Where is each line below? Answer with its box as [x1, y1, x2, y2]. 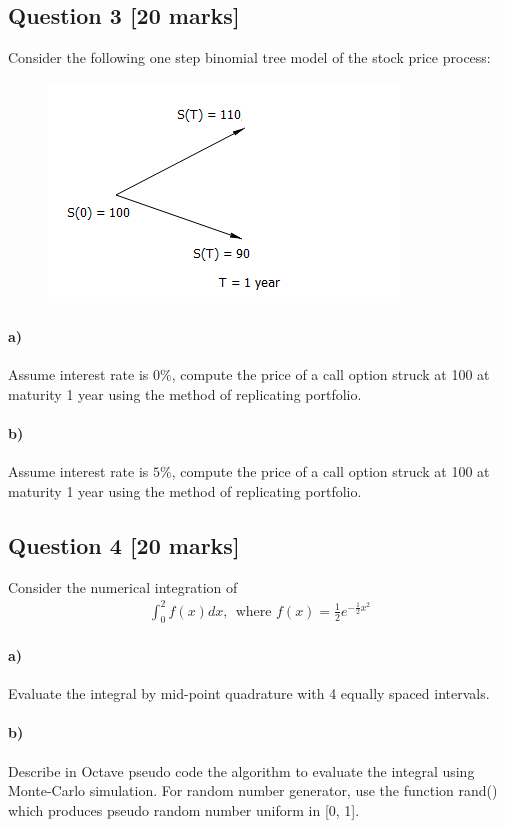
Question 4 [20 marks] [8, 529, 240, 560]
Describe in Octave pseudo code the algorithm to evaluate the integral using [8, 760, 475, 781]
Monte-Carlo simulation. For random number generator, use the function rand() [8, 780, 498, 801]
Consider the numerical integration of [8, 576, 238, 597]
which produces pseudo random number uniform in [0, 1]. [8, 799, 360, 820]
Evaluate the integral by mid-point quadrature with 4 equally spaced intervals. [8, 683, 490, 704]
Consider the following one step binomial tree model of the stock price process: [8, 47, 491, 68]
